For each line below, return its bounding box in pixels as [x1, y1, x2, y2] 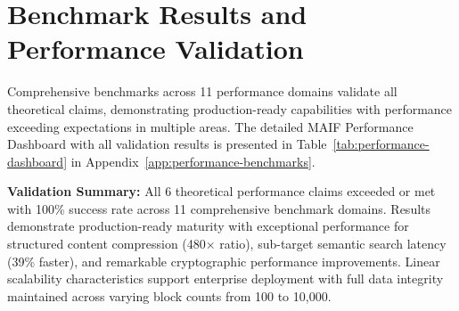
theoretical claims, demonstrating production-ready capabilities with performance [7, 99, 453, 118]
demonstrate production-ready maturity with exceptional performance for [7, 217, 409, 235]
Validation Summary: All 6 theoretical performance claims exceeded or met [7, 182, 436, 201]
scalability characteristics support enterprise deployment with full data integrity [7, 269, 444, 288]
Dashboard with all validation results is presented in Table [7, 135, 327, 153]
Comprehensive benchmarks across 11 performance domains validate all [7, 82, 398, 101]
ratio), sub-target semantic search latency [219, 234, 447, 253]
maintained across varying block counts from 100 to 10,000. [7, 286, 332, 305]
